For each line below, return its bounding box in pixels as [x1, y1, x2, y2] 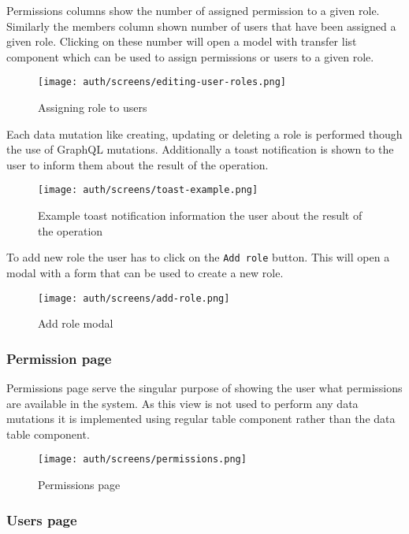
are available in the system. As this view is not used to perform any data [6, 395, 359, 411]
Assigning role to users [38, 99, 147, 116]
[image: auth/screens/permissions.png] [38, 454, 247, 465]
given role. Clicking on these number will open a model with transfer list [6, 33, 357, 50]
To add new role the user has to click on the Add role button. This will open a [6, 249, 390, 265]
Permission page [6, 348, 112, 368]
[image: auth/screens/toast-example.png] [38, 184, 258, 196]
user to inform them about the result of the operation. [6, 156, 269, 172]
